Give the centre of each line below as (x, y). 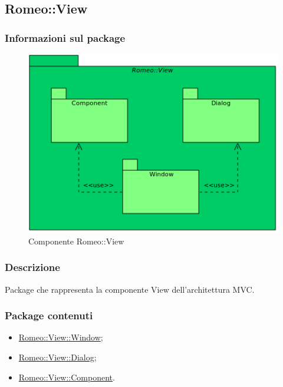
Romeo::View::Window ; (61, 337)
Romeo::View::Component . (67, 377)
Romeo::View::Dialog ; (57, 357)
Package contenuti (49, 315)
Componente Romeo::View (76, 241)
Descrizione (32, 267)
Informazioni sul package (65, 37)
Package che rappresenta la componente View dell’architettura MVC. (130, 289)
